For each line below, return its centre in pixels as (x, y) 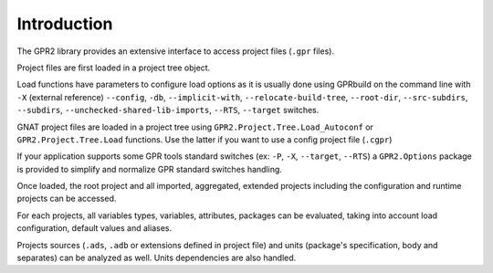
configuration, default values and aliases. (94, 228)
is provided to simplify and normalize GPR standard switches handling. (150, 169)
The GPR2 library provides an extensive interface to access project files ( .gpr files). (176, 51)
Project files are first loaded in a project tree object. (114, 68)
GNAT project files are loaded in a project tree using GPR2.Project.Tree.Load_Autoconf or (195, 127)
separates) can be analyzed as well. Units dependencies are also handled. (157, 258)
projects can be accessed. (67, 199)
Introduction (65, 24)
